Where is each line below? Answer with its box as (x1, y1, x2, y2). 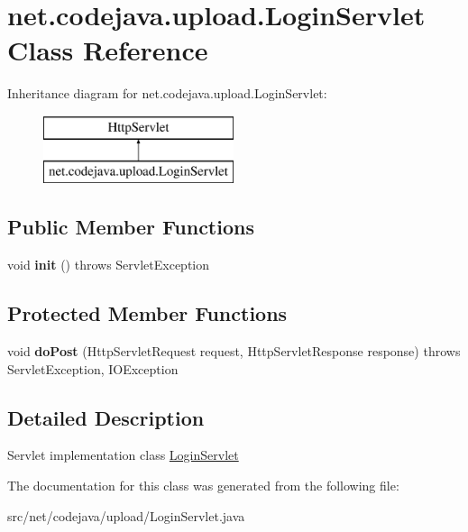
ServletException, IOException (7, 359, 179, 378)
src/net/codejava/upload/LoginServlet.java (7, 506, 245, 525)
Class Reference (7, 32, 208, 69)
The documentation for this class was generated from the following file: (7, 476, 399, 495)
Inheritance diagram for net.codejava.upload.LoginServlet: (7, 84, 327, 103)
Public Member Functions (7, 213, 254, 241)
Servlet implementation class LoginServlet (7, 445, 239, 464)
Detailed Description (7, 403, 205, 431)
